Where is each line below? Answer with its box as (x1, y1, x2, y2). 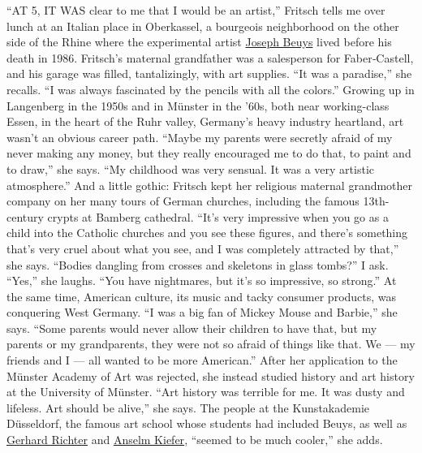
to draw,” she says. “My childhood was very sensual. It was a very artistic (6, 160, 374, 177)
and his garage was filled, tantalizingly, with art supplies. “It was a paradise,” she (6, 65, 412, 82)
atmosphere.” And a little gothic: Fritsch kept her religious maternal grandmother (6, 176, 413, 193)
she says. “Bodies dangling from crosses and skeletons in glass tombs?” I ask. (6, 256, 389, 273)
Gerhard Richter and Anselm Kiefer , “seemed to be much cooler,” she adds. (6, 431, 383, 448)
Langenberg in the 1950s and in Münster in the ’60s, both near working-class (6, 97, 390, 114)
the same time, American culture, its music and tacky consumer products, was (6, 287, 397, 304)
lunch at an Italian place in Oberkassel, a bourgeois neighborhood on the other (6, 17, 399, 34)
